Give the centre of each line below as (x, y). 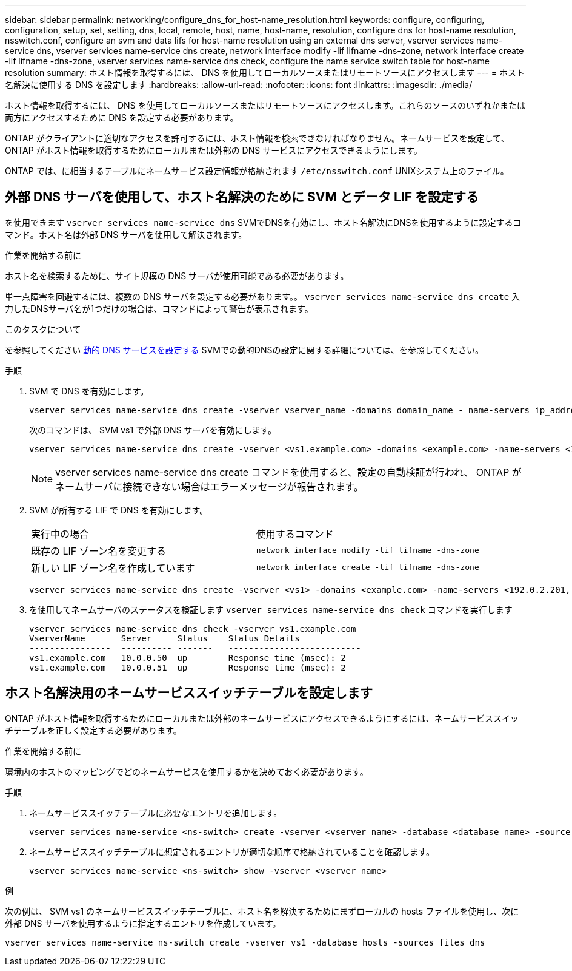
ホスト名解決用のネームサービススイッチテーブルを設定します (189, 693)
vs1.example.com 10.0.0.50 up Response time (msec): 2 (188, 658)
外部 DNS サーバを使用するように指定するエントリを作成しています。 (143, 923)
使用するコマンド (295, 534)
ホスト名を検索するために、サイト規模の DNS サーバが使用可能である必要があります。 (177, 276)
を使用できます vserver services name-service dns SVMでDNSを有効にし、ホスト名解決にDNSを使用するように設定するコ (263, 222)
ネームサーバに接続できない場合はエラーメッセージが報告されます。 (209, 486)
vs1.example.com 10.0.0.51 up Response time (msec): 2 (188, 667)
